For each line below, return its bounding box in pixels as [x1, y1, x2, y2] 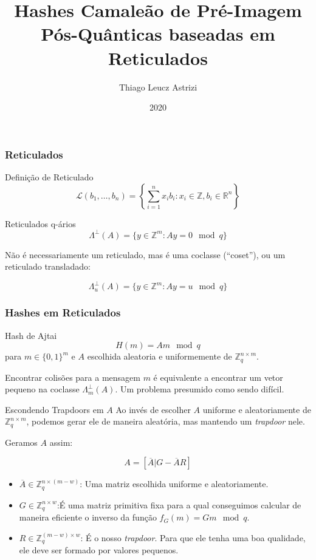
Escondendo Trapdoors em [5, 403, 104, 415]
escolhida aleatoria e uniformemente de [87, 350, 232, 363]
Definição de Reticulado [5, 170, 94, 183]
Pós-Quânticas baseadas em [41, 21, 275, 46]
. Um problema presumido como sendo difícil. [115, 383, 284, 395]
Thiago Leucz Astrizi [118, 80, 197, 93]
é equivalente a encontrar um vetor [153, 370, 283, 383]
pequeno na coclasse [5, 383, 80, 395]
